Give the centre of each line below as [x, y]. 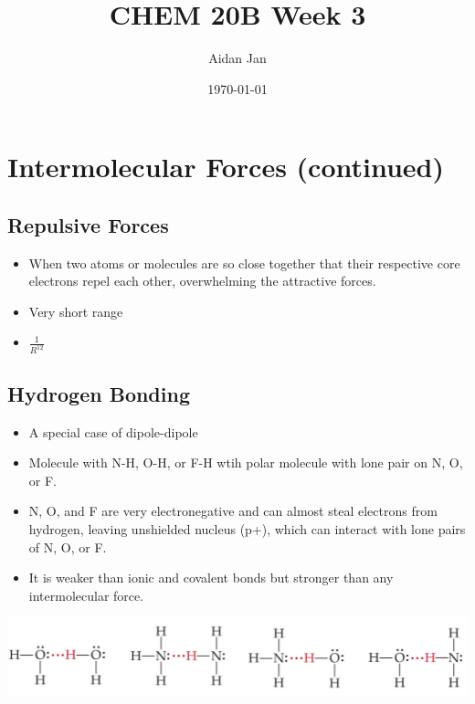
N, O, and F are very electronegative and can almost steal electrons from [233, 511]
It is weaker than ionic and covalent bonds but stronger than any [211, 578]
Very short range [76, 311]
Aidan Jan [237, 58]
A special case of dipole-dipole [113, 431]
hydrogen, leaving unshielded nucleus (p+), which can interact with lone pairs [247, 528]
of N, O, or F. [68, 546]
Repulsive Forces [88, 224]
